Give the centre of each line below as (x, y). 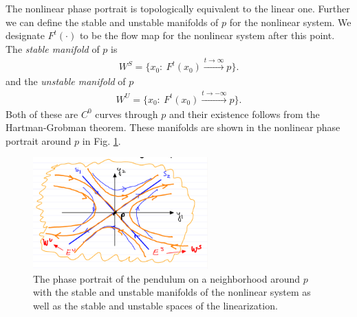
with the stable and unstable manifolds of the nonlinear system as (172, 292)
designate (25, 35)
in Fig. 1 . (101, 140)
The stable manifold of (53, 48)
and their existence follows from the (244, 114)
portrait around (39, 140)
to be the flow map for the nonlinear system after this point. (207, 35)
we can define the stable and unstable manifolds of (112, 22)
